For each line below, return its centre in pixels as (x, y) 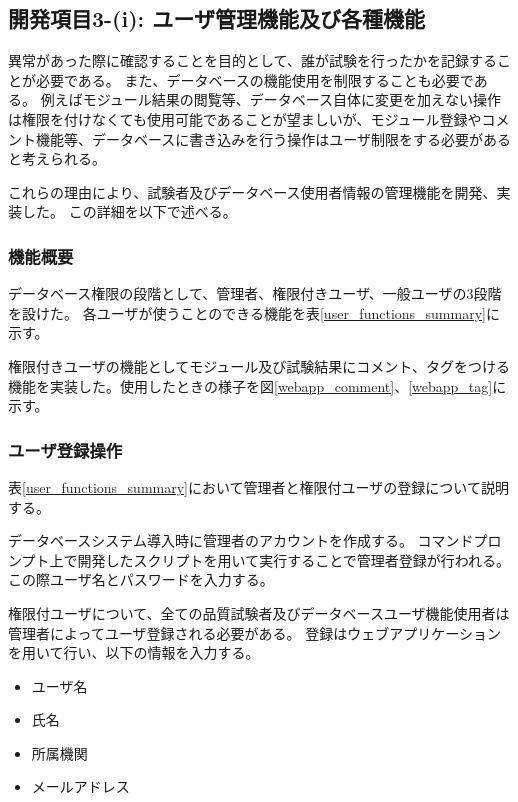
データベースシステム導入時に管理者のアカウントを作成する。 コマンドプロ (255, 540)
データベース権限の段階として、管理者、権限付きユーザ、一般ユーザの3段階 (255, 293)
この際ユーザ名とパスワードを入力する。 (141, 579)
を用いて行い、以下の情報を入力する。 (134, 652)
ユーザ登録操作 (65, 449)
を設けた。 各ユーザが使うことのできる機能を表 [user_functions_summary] (247, 312)
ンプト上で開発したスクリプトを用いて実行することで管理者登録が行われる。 (259, 559)
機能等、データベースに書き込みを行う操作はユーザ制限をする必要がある (273, 138)
